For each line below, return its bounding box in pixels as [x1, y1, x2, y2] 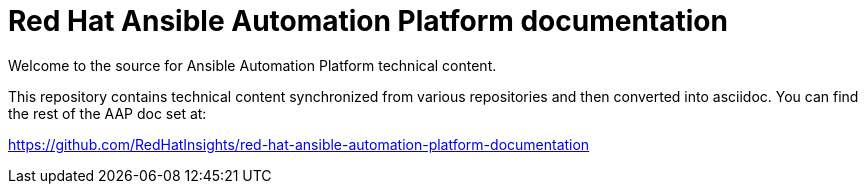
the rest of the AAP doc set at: [8, 104, 207, 122]
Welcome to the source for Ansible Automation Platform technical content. [8, 56, 497, 74]
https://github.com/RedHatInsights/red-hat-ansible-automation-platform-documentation [8, 135, 590, 153]
